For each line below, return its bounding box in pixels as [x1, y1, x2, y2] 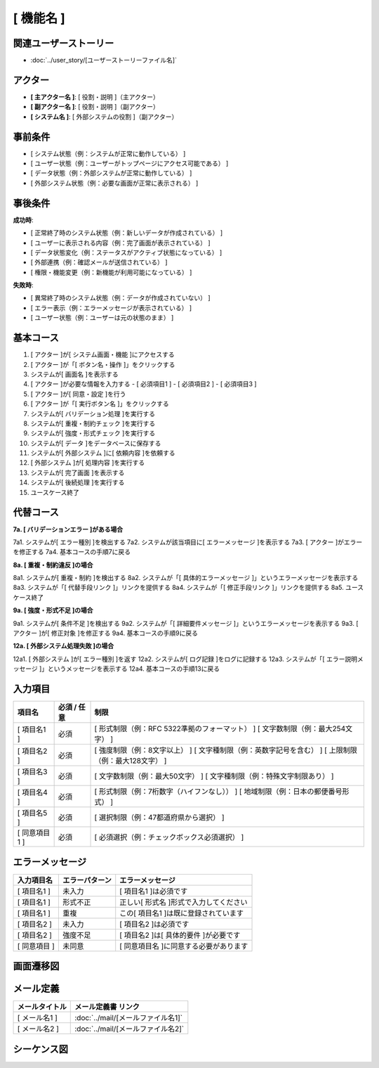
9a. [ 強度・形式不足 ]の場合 [13, 606, 93, 615]
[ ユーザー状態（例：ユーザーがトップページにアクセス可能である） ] [30, 159, 229, 168]
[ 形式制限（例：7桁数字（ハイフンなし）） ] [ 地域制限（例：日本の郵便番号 [94, 787, 343, 797]
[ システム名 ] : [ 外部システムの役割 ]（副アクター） [30, 112, 178, 121]
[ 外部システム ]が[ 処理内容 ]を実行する [30, 458, 145, 467]
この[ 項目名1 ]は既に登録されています [119, 908, 244, 918]
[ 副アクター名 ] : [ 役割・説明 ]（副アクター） [30, 103, 159, 111]
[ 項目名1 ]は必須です [119, 886, 188, 896]
